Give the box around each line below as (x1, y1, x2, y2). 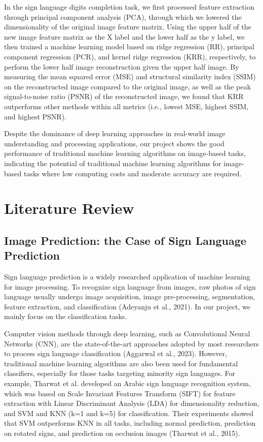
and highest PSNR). (4, 111, 66, 121)
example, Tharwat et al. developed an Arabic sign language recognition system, (4, 378, 251, 388)
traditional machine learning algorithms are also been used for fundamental (4, 358, 238, 368)
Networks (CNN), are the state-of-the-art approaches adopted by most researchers (4, 338, 259, 349)
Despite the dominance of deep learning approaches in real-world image (4, 128, 226, 139)
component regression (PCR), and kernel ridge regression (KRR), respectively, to (4, 51, 256, 61)
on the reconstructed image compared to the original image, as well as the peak (4, 81, 251, 91)
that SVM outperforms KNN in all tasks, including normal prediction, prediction (4, 418, 256, 428)
